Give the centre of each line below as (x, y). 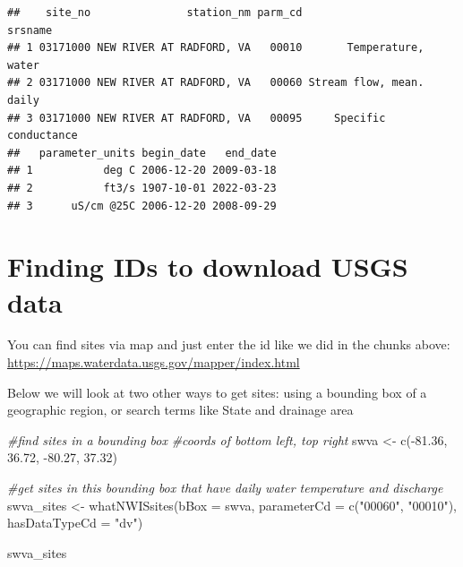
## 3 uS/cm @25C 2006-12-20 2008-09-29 (142, 206)
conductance (43, 136)
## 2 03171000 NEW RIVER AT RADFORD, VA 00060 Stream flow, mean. (216, 83)
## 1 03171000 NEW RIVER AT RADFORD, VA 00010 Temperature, (216, 48)
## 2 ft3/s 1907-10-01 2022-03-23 (142, 188)
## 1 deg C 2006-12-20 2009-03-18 (142, 171)
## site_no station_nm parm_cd (155, 13)
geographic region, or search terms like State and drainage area (180, 410)
